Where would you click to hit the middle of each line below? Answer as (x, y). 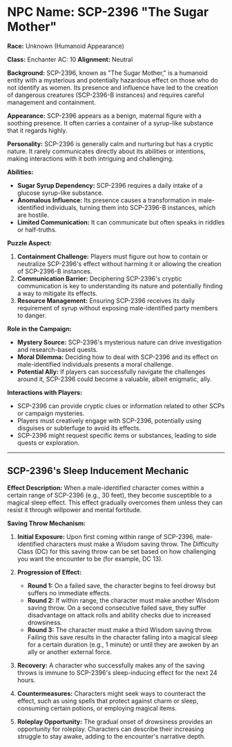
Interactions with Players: (45, 392)
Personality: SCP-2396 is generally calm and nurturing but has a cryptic (110, 143)
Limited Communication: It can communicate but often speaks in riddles (121, 222)
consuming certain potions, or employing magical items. (97, 708)
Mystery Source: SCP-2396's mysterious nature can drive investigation (119, 342)
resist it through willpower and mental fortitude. (75, 509)
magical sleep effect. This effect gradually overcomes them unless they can (115, 502)
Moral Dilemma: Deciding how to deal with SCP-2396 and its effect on (117, 357)
